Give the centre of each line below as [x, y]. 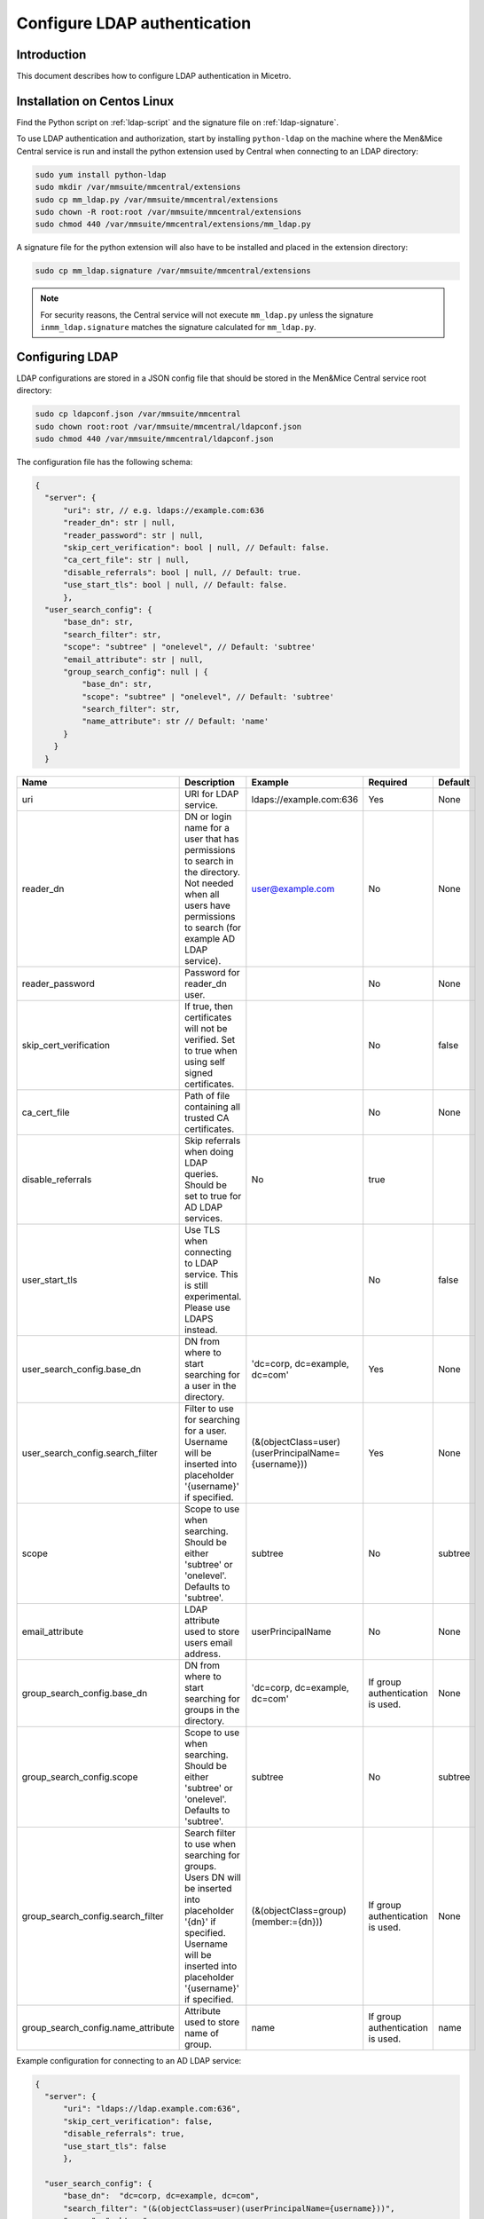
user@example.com [293, 888]
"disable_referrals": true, [124, 2134]
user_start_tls [50, 1280]
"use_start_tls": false [115, 2146]
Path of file [207, 1095]
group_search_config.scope [80, 1777]
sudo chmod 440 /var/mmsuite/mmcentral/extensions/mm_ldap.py [173, 225]
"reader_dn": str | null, [120, 523]
